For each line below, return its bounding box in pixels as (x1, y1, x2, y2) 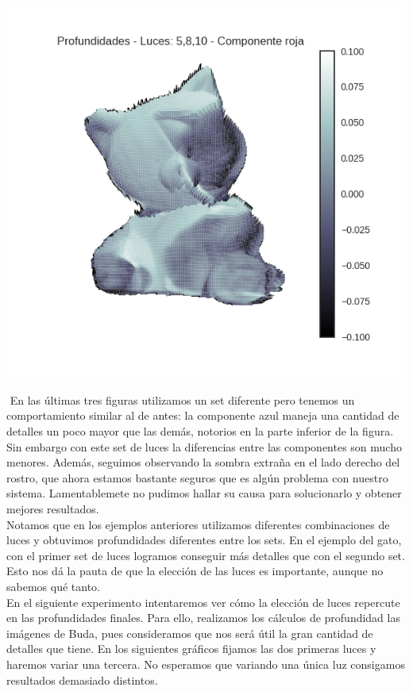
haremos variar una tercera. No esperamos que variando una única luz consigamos (6, 655, 405, 672)
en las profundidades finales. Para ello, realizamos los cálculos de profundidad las (6, 609, 400, 626)
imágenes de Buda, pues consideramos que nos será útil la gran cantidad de (6, 624, 373, 641)
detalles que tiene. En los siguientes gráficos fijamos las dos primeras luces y (6, 640, 376, 657)
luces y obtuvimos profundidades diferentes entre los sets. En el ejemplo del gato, (6, 532, 402, 548)
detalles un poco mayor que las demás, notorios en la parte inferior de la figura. (6, 423, 394, 440)
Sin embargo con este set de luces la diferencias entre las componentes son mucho (6, 438, 402, 455)
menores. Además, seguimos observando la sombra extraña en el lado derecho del (6, 454, 400, 470)
